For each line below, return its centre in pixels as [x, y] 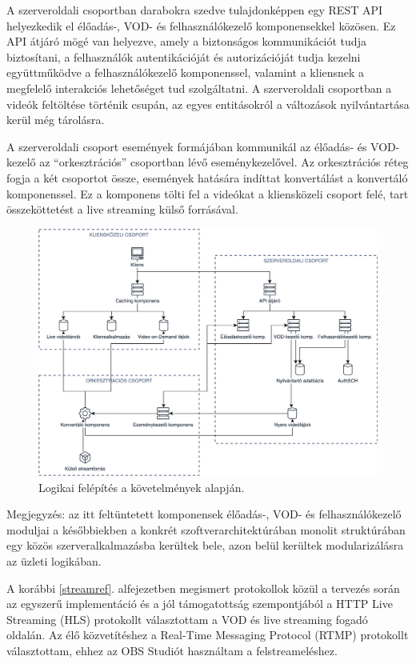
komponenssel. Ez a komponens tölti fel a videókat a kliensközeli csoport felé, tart [208, 193]
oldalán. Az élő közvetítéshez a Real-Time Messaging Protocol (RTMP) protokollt [208, 635]
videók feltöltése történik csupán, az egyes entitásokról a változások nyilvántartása [208, 104]
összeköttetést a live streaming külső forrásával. [122, 209]
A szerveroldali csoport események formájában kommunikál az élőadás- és [187, 146]
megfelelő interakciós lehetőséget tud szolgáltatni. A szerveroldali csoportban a [199, 88]
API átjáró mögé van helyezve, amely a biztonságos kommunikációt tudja [186, 41]
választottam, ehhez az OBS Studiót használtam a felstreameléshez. [172, 650]
